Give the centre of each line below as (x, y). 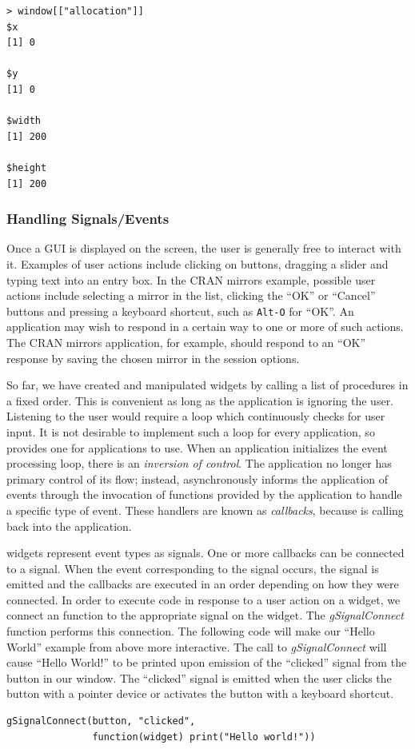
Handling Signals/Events (88, 219)
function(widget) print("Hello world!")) (204, 737)
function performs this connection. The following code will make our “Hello (191, 631)
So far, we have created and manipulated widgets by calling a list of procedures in (207, 385)
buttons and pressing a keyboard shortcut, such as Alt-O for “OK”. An (180, 311)
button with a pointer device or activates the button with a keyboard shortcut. (200, 693)
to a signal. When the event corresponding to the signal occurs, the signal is (193, 568)
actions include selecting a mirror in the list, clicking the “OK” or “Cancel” (191, 295)
